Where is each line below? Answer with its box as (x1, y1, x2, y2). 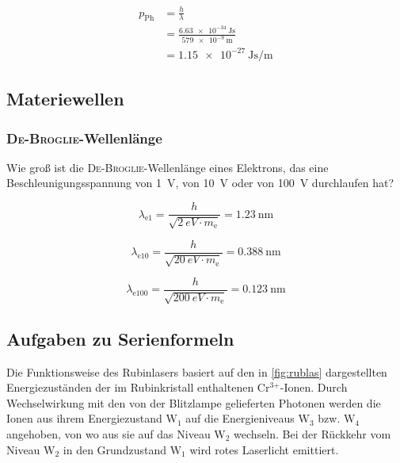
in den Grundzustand (63, 441, 166, 457)
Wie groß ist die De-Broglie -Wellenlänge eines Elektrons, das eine (6, 159, 329, 175)
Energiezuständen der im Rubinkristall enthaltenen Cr (6, 379, 270, 396)
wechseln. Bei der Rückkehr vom (234, 426, 391, 442)
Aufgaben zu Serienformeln (6, 326, 234, 350)
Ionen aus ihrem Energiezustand (6, 410, 162, 427)
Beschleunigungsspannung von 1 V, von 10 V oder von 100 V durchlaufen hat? (6, 174, 394, 191)
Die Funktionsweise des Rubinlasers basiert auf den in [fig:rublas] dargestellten (6, 363, 387, 380)
